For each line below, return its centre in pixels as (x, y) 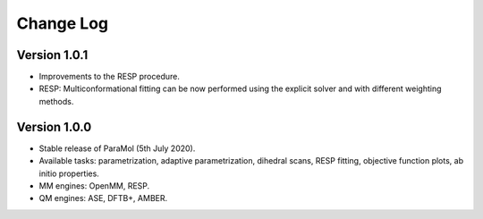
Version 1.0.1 (52, 55)
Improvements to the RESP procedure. (110, 77)
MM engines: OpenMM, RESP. (94, 185)
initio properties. (69, 173)
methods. (56, 101)
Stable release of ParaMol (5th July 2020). (117, 148)
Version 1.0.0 (54, 126)
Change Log (63, 23)
